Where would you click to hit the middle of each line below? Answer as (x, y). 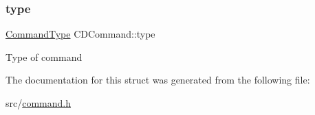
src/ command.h (39, 103)
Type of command (44, 56)
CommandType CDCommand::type (80, 34)
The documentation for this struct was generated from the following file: (158, 80)
